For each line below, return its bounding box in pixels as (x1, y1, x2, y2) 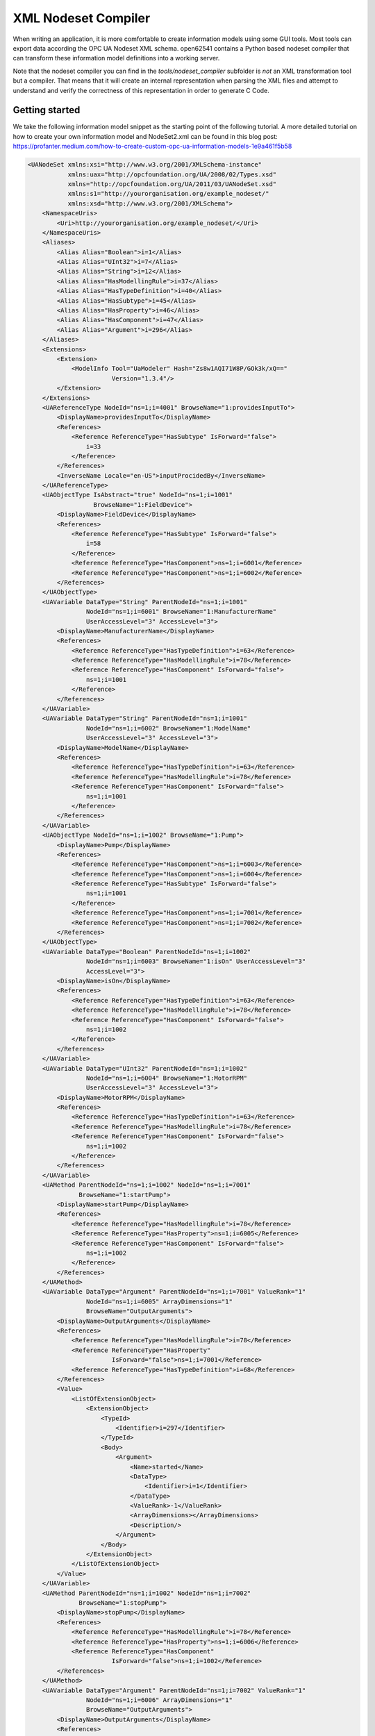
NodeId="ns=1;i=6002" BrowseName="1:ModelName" (85, 724, 251, 732)
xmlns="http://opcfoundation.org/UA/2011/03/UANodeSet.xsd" (67, 180, 277, 187)
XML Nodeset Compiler (12, 10, 151, 26)
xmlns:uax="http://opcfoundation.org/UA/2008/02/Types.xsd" (67, 170, 277, 178)
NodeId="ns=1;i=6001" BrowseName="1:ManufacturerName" (85, 608, 277, 616)
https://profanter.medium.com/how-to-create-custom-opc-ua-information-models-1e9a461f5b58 (12, 142, 292, 151)
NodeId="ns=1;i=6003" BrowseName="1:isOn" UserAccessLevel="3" (85, 958, 306, 965)
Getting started (12, 104, 81, 116)
